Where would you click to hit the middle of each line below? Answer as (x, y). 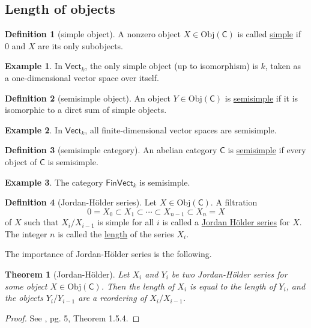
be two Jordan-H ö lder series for (229, 274)
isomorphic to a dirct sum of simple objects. (86, 110)
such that (41, 222)
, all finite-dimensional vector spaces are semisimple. (181, 129)
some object (26, 286)
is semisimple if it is (261, 98)
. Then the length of (138, 286)
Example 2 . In (34, 129)
